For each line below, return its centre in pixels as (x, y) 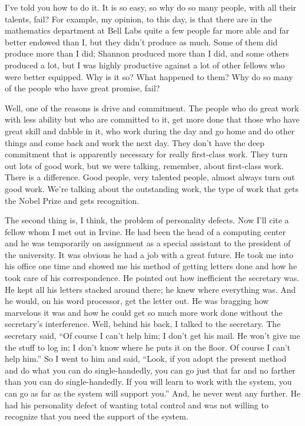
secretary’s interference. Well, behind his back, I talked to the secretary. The (143, 324)
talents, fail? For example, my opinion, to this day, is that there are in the (138, 19)
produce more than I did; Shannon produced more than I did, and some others (147, 53)
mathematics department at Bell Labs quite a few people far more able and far (147, 30)
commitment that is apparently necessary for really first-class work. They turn (146, 154)
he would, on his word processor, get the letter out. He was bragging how (137, 301)
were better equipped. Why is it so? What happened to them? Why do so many (149, 76)
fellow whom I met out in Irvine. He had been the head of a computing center (145, 231)
